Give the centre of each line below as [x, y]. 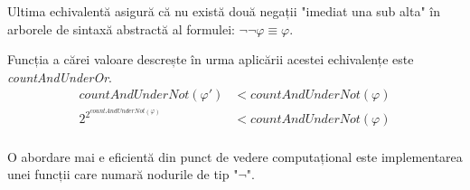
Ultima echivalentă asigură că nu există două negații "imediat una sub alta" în [224, 11]
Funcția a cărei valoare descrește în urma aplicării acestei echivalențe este [211, 59]
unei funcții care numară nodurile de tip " [123, 174]
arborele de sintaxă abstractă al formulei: [121, 28]
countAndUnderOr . [60, 76]
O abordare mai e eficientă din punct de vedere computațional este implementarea [235, 156]
